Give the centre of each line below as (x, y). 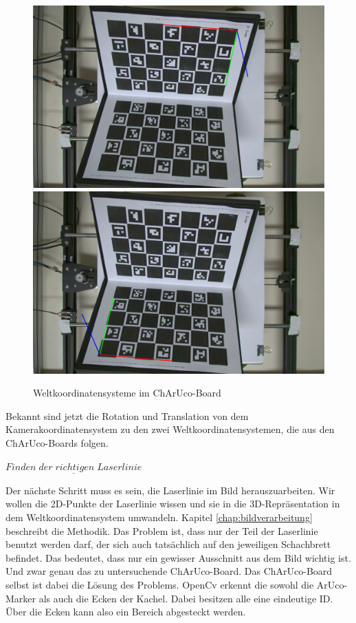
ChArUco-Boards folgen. (57, 442)
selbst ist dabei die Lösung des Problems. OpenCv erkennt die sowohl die (160, 584)
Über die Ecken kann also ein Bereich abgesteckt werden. (126, 612)
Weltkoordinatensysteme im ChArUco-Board (127, 393)
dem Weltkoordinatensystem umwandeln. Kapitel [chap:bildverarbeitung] (159, 517)
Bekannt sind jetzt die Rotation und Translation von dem (127, 415)
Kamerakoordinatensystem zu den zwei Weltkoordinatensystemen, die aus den (170, 429)
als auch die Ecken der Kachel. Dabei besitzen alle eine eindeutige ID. (186, 598)
